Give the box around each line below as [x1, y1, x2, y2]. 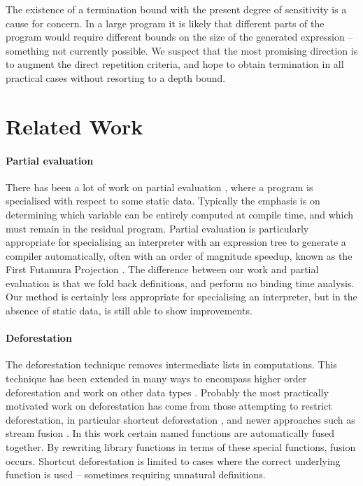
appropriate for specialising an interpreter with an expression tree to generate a [6, 235, 346, 249]
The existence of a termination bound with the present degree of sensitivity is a [6, 2, 347, 16]
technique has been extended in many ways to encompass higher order [6, 371, 307, 386]
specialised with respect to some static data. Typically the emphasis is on [6, 193, 320, 208]
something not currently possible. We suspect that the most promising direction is [6, 43, 358, 57]
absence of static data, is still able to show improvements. [6, 303, 252, 318]
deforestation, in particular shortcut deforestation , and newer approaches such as [6, 412, 355, 426]
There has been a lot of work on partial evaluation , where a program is [6, 179, 313, 194]
